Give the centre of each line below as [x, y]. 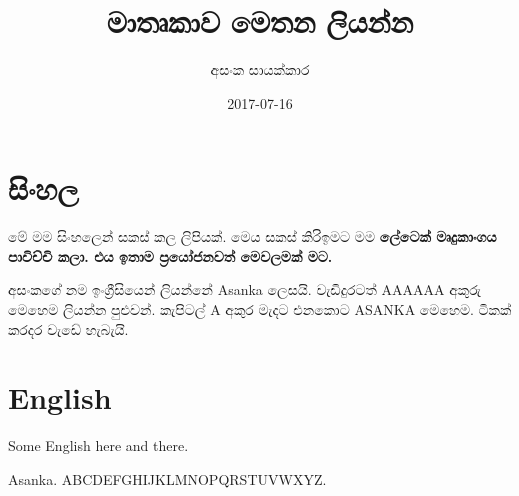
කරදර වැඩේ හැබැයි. [68, 328]
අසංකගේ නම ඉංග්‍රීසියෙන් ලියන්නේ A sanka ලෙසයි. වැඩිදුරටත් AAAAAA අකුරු [244, 289]
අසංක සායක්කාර [260, 69]
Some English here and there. [98, 445]
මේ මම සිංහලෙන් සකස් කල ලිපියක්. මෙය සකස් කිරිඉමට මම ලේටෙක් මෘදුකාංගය [252, 236]
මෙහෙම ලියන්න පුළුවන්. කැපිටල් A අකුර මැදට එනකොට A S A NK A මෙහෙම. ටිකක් [260, 309]
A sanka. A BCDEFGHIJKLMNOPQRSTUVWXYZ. [167, 478]
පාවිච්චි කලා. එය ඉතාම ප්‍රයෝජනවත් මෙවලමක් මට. [170, 255]
